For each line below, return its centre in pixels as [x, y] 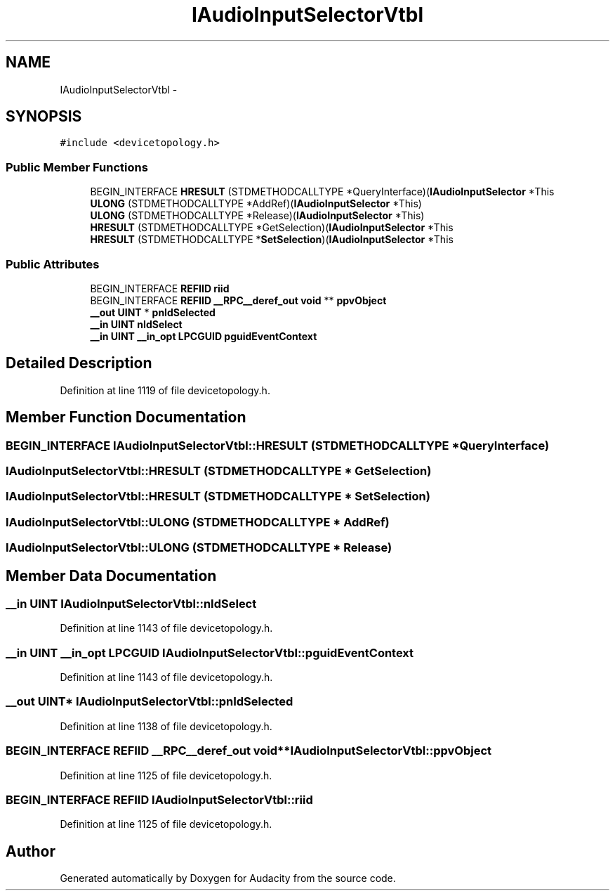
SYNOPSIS [44, 117]
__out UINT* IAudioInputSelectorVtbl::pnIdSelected [150, 702]
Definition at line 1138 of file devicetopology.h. [166, 726]
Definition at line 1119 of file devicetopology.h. [165, 390]
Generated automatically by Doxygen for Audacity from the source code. [228, 878]
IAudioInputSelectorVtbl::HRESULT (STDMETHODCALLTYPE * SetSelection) [218, 496]
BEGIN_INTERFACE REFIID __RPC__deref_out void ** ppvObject [238, 300]
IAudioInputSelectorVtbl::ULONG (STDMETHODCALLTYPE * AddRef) [198, 522]
